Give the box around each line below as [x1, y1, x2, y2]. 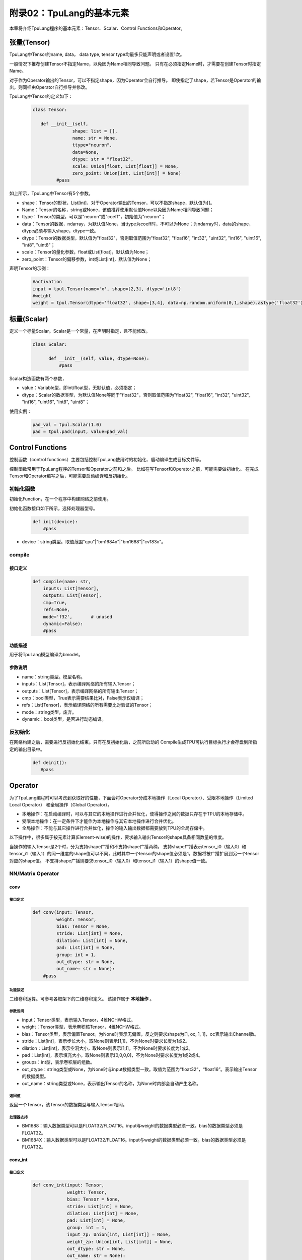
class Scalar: [32, 341, 67, 347]
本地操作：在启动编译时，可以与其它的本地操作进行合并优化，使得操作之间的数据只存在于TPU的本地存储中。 [22, 811, 247, 817]
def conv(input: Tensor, [32, 910, 94, 915]
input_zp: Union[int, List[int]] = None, [67, 1232, 171, 1237]
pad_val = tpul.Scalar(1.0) [32, 421, 102, 427]
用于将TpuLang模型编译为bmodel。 [9, 652, 83, 658]
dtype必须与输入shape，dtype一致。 [22, 228, 99, 234]
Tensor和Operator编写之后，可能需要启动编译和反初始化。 [9, 473, 131, 479]
